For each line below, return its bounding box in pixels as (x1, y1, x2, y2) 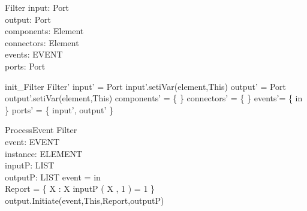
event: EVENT (5, 135, 59, 147)
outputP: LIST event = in (5, 170, 101, 183)
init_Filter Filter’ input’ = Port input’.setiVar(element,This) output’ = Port (5, 80, 287, 92)
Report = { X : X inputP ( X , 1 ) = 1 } (5, 182, 155, 195)
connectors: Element (5, 36, 79, 49)
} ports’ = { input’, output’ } (5, 103, 113, 116)
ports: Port (5, 59, 46, 72)
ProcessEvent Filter (5, 123, 77, 136)
